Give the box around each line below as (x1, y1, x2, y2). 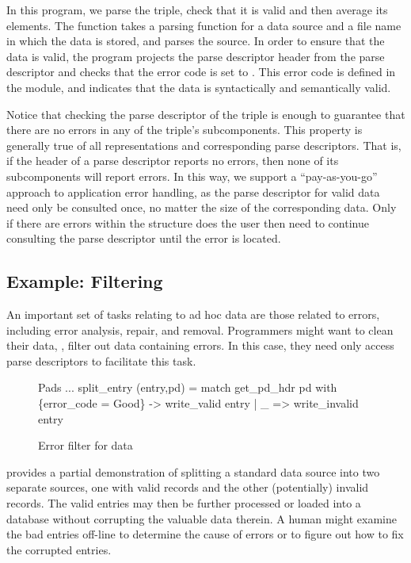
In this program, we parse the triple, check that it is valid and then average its (6, 2, 388, 17)
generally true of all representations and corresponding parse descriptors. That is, (6, 136, 401, 153)
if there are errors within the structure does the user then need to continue (6, 214, 369, 231)
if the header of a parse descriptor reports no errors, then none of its (6, 152, 339, 169)
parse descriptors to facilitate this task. (6, 352, 196, 369)
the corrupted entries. (6, 541, 112, 557)
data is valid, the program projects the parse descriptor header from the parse (6, 48, 385, 64)
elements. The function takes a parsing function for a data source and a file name (6, 17, 401, 33)
